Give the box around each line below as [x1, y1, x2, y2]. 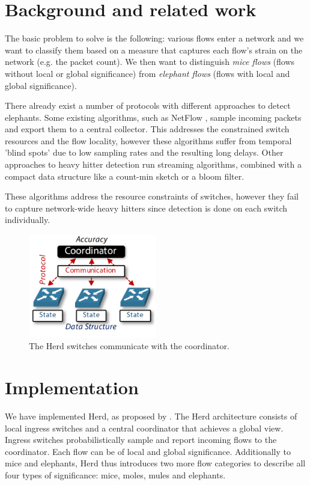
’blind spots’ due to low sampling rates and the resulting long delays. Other [5, 146, 284, 159]
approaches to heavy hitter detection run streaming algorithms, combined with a [5, 158, 302, 171]
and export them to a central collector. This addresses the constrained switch [5, 123, 290, 135]
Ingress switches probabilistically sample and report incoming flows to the [5, 433, 277, 446]
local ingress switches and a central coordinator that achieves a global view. [5, 421, 284, 434]
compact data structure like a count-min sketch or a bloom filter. [5, 169, 245, 182]
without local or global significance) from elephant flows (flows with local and [5, 67, 290, 79]
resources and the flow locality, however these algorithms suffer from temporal [5, 134, 292, 147]
